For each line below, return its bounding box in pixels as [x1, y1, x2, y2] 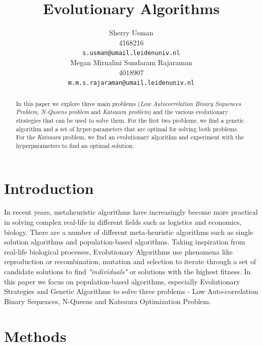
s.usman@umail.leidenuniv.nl [82, 50, 180, 57]
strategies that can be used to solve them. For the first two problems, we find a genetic [16, 116, 244, 124]
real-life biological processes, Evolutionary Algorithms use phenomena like [4, 246, 233, 257]
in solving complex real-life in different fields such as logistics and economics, [4, 217, 242, 227]
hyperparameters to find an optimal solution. [16, 141, 134, 150]
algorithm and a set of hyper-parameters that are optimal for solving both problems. [16, 124, 238, 133]
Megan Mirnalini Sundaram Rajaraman [70, 57, 192, 67]
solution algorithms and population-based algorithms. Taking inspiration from [4, 236, 245, 247]
